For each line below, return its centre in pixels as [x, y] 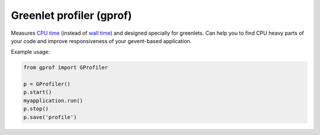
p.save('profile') [50, 117]
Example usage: [31, 52]
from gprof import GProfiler [66, 67]
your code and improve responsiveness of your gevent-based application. [101, 41]
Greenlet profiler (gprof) [71, 15]
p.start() [38, 92]
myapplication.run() [53, 101]
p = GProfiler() [47, 84]
